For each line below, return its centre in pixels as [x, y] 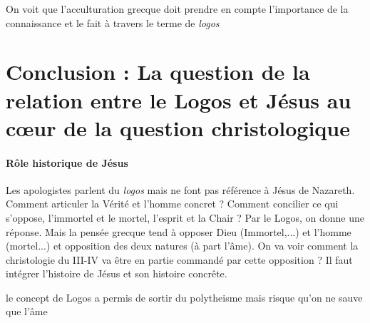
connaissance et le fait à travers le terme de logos [113, 22]
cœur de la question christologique [178, 127]
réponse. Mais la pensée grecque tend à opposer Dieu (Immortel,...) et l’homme [179, 231]
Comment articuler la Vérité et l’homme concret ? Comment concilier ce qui [172, 204]
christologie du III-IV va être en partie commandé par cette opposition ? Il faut [179, 259]
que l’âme [27, 311]
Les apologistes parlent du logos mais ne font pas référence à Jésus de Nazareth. [180, 189]
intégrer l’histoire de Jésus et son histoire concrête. [117, 273]
